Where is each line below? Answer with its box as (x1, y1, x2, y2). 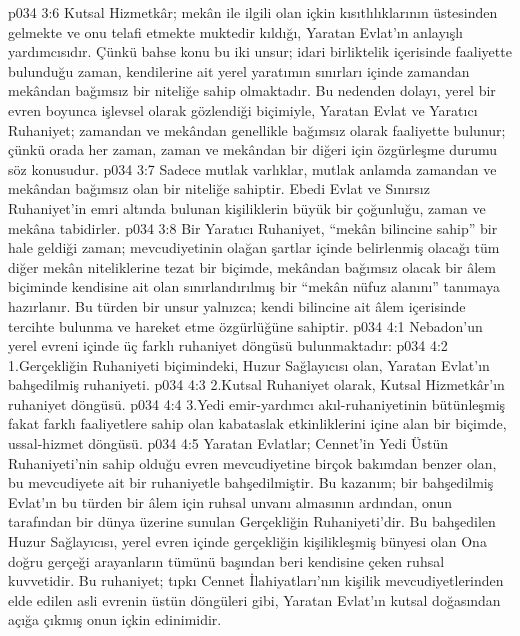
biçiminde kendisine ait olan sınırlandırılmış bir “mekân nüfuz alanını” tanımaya (8, 276, 500, 297)
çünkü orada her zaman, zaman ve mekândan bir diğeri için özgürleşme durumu (8, 139, 498, 160)
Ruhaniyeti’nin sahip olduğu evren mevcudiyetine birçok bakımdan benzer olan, (8, 452, 497, 473)
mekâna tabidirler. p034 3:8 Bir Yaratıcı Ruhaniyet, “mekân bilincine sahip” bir (8, 217, 498, 238)
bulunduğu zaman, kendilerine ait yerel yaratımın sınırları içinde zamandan (8, 60, 470, 81)
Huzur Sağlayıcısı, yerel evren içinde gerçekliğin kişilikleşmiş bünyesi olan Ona (8, 531, 487, 552)
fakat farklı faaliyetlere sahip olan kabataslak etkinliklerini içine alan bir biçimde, (8, 413, 507, 434)
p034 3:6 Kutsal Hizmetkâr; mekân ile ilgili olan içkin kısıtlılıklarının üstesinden (8, 2, 498, 22)
